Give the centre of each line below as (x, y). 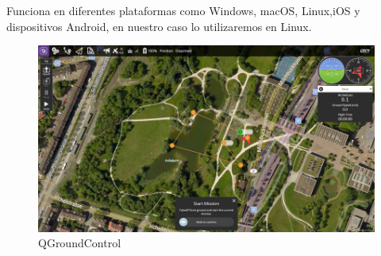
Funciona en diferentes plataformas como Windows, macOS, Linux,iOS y (183, 10)
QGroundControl (80, 243)
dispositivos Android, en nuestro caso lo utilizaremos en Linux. (159, 26)
